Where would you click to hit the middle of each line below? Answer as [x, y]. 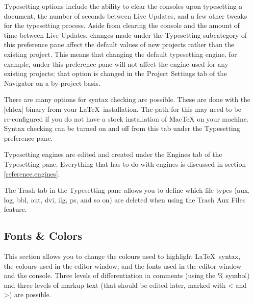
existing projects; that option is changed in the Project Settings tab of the [115, 73]
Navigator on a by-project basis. [52, 83]
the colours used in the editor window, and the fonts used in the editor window [123, 265]
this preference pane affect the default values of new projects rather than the [119, 44]
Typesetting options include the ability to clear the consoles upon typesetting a [123, 6]
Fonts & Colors [43, 236]
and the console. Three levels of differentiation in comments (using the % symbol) [127, 275]
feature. [15, 209]
